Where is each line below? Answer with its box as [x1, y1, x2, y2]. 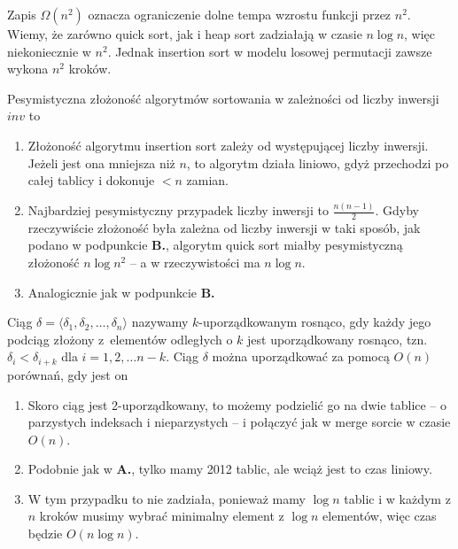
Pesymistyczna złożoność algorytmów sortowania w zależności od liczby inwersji [7, 89, 439, 107]
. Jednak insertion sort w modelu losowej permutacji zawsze [107, 42, 432, 60]
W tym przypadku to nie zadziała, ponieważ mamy [27, 489, 306, 507]
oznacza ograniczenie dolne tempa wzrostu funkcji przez [88, 5, 392, 23]
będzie [27, 524, 63, 543]
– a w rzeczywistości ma [129, 253, 260, 272]
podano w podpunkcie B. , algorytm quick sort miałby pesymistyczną [27, 236, 403, 254]
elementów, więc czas [322, 506, 437, 525]
